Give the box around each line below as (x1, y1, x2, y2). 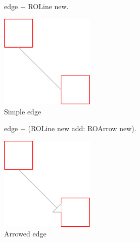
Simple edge (4, 106, 41, 116)
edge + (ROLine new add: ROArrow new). (4, 123, 136, 134)
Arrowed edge (4, 228, 46, 239)
